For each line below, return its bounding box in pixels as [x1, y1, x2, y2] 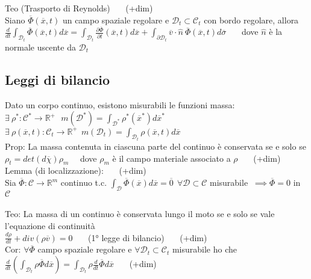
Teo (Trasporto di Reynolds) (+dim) [5, 2, 153, 14]
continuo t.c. [60, 176, 107, 189]
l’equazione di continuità [5, 219, 95, 231]
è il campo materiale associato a [112, 152, 231, 164]
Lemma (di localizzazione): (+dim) [5, 164, 146, 177]
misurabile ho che [172, 243, 237, 256]
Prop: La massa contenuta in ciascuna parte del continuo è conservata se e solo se [5, 140, 306, 153]
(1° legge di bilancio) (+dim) [88, 231, 207, 244]
